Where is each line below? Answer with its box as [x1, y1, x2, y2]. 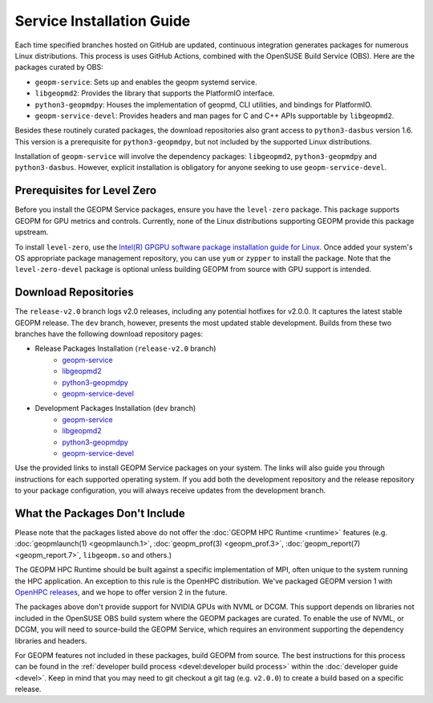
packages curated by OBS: [14, 63, 103, 72]
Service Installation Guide [14, 12, 191, 30]
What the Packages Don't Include [14, 506, 186, 520]
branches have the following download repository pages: [14, 329, 204, 339]
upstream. [14, 227, 49, 237]
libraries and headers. [14, 636, 87, 645]
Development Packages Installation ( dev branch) [34, 404, 196, 413]
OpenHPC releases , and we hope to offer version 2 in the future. [14, 587, 228, 597]
